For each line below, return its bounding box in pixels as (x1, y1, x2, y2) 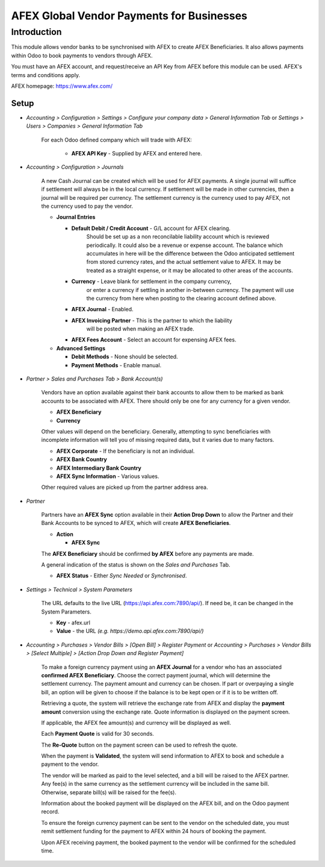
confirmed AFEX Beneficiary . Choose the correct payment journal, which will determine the (41, 671, 271, 679)
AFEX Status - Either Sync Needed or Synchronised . (56, 572, 187, 579)
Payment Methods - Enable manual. (71, 361, 162, 368)
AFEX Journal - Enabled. (71, 306, 134, 313)
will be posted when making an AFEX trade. (86, 325, 195, 332)
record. (41, 808, 60, 815)
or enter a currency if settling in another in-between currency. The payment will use (86, 286, 294, 293)
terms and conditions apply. (11, 71, 81, 78)
